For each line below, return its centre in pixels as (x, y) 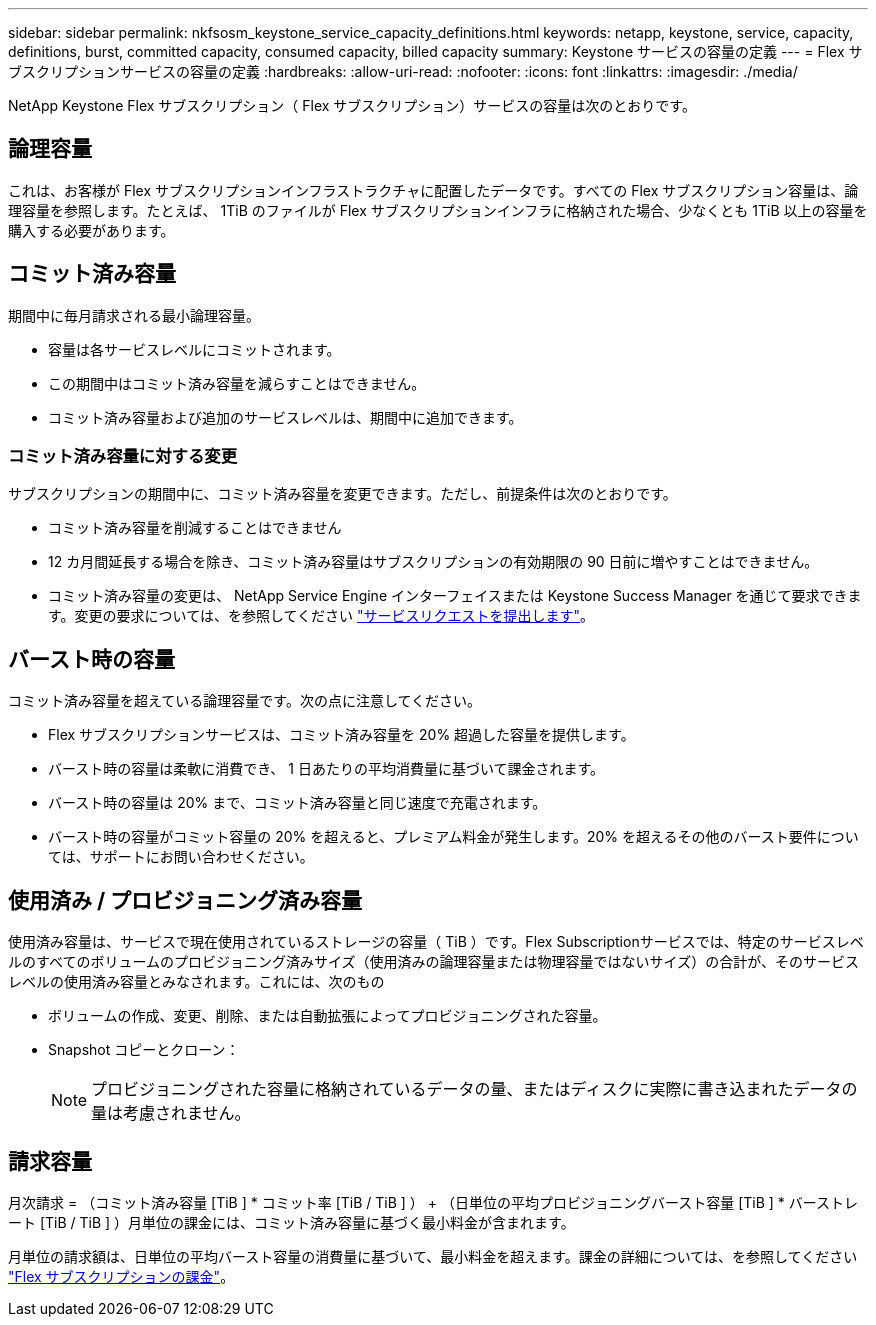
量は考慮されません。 (171, 1113)
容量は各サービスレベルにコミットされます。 (194, 349)
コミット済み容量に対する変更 (123, 456)
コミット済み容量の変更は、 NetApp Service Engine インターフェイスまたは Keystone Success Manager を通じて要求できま (455, 596)
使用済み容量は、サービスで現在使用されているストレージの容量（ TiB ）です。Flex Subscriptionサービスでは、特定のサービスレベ (436, 942)
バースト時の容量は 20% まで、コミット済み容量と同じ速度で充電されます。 (297, 803)
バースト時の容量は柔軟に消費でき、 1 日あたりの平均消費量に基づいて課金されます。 (326, 769)
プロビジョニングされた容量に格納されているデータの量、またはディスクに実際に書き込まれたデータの (474, 1089)
